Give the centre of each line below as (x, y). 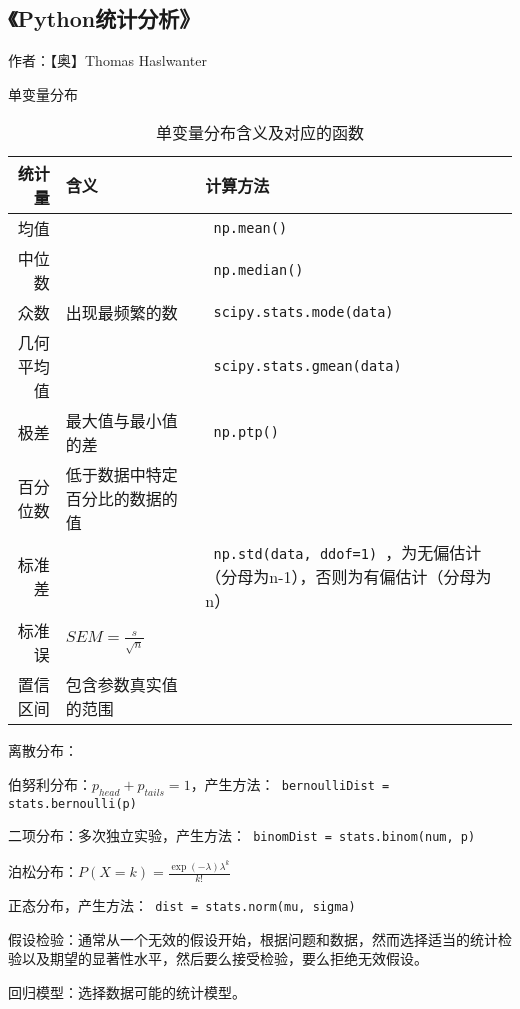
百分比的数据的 (121, 499)
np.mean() (250, 228)
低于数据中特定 (121, 475)
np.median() (258, 270)
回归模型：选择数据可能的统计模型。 (127, 991)
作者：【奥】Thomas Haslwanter (107, 60)
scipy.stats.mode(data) (303, 312)
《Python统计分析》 (104, 18)
